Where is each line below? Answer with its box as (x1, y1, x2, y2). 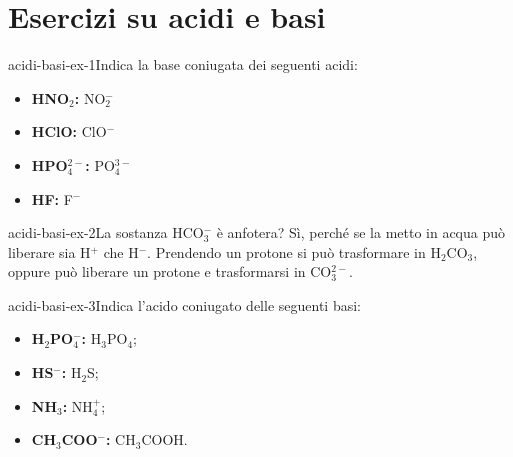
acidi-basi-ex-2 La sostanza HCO (8, 222, 204, 243)
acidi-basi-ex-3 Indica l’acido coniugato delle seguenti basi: (8, 294, 361, 315)
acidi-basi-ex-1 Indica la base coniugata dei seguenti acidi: (8, 54, 358, 75)
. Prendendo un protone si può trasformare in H (147, 241, 441, 262)
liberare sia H (8, 241, 91, 262)
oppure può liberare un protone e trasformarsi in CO (8, 261, 332, 282)
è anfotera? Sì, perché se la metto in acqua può (216, 222, 506, 243)
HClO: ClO (31, 121, 107, 142)
